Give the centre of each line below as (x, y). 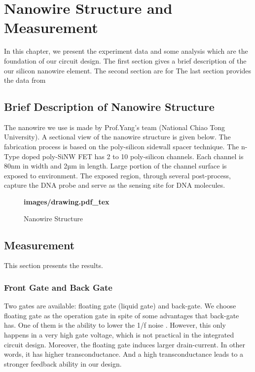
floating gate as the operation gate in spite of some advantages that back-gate (122, 315)
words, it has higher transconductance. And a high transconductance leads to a (124, 354)
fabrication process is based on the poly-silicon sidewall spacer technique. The (122, 147)
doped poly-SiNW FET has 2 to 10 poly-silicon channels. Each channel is (133, 156)
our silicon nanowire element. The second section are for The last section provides (128, 70)
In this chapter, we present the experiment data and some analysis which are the (126, 51)
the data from (25, 80)
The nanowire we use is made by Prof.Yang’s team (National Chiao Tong (115, 127)
